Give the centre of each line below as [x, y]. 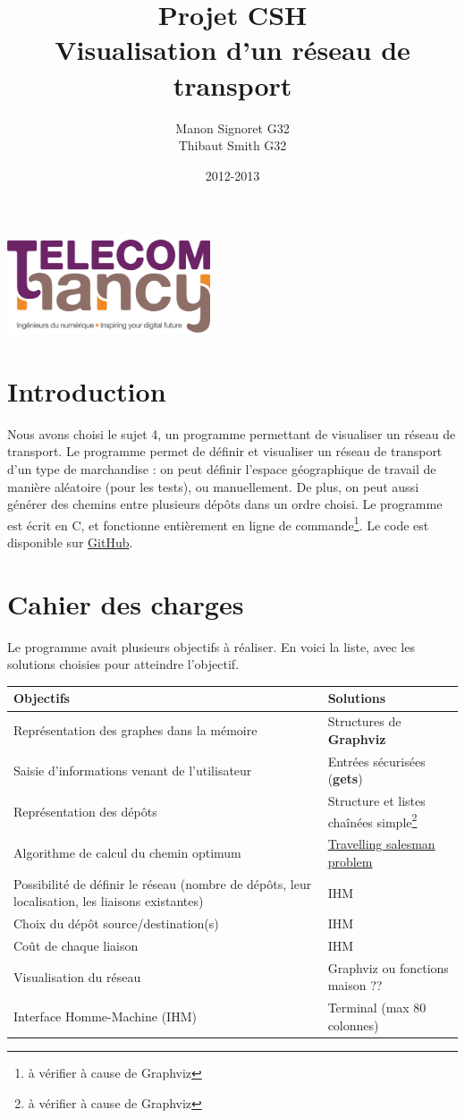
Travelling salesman [381, 844]
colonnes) [353, 1025]
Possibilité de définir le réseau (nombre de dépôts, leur [163, 883]
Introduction [87, 390]
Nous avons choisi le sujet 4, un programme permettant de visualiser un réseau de [232, 433]
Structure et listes [376, 801]
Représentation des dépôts [85, 811]
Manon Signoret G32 [232, 127]
